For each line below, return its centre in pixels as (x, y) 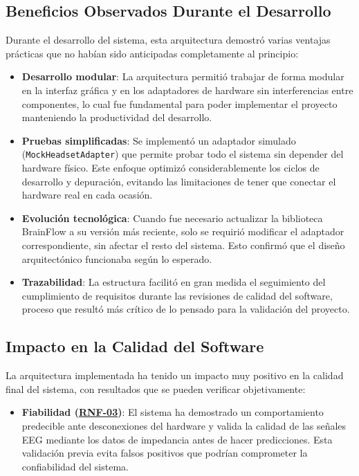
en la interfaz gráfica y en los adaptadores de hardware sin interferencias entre (187, 90)
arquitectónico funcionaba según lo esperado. (117, 258)
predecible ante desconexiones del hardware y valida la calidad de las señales (184, 425)
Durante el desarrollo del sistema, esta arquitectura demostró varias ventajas (168, 40)
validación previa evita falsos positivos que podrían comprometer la (165, 453)
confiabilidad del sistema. (75, 466)
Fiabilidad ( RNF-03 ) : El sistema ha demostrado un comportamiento (173, 412)
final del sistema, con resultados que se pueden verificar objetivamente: (156, 388)
